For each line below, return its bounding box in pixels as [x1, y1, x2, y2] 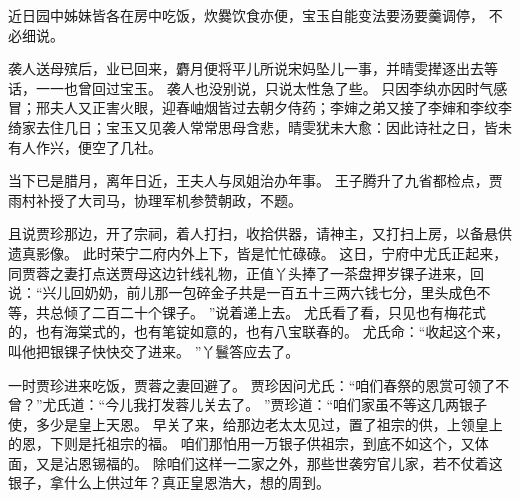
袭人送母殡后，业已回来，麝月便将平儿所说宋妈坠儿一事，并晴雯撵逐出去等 [8, 58, 498, 79]
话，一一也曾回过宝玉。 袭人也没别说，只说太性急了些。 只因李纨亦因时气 [8, 77, 494, 98]
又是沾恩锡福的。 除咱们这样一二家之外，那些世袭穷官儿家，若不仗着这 [35, 452, 503, 473]
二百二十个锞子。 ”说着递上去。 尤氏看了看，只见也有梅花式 [91, 301, 486, 322]
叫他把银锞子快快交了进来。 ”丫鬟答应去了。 [8, 340, 300, 361]
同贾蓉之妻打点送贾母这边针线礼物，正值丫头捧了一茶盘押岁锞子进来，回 [8, 262, 484, 283]
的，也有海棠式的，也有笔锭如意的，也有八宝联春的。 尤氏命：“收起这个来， [8, 321, 510, 342]
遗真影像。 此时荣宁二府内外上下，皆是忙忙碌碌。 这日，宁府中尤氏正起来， [8, 242, 508, 263]
